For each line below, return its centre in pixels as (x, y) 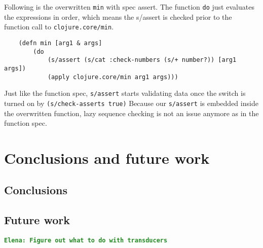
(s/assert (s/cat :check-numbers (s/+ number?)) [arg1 (142, 60)
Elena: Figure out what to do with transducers (86, 241)
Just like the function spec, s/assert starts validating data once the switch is (125, 93)
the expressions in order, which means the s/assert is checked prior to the (118, 16)
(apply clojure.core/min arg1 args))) (113, 77)
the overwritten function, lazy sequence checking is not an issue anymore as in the (131, 113)
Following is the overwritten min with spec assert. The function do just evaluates (129, 7)
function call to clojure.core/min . (59, 27)
